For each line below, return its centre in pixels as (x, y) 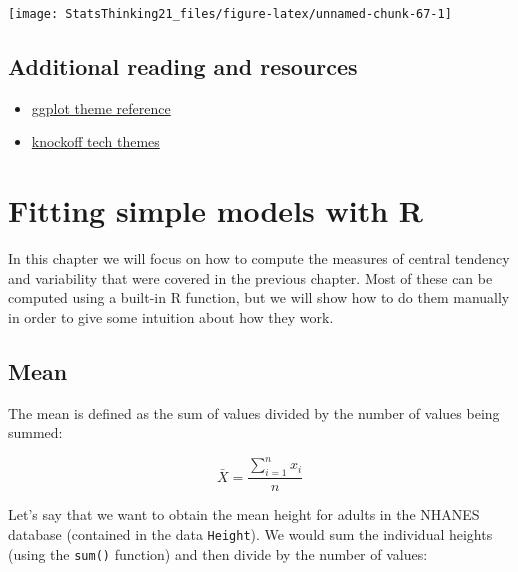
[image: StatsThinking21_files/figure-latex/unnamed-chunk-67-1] (230, 14)
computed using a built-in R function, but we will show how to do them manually (259, 297)
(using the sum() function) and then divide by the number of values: (218, 553)
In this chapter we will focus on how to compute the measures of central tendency (259, 258)
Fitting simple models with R (215, 210)
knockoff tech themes (95, 141)
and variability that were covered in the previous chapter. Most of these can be (250, 277)
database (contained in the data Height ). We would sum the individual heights (250, 533)
